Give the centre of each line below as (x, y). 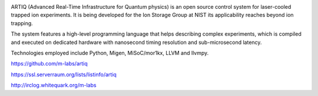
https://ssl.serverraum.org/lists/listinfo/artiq (64, 74)
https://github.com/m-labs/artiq (49, 64)
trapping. (22, 23)
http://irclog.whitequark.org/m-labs (54, 85)
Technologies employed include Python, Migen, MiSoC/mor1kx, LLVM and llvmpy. (110, 53)
